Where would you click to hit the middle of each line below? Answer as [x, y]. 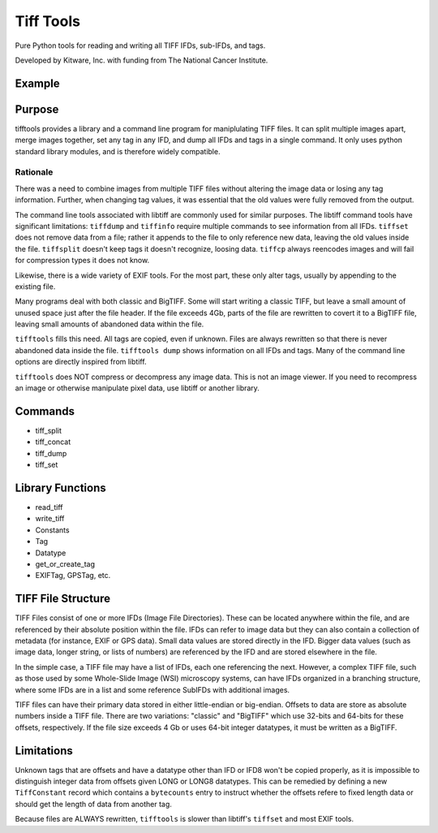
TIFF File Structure [63, 599]
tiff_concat [53, 442]
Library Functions [60, 488]
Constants [52, 530]
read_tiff [49, 507]
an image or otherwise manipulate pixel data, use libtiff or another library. [137, 388]
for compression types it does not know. [82, 261]
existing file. [35, 286]
